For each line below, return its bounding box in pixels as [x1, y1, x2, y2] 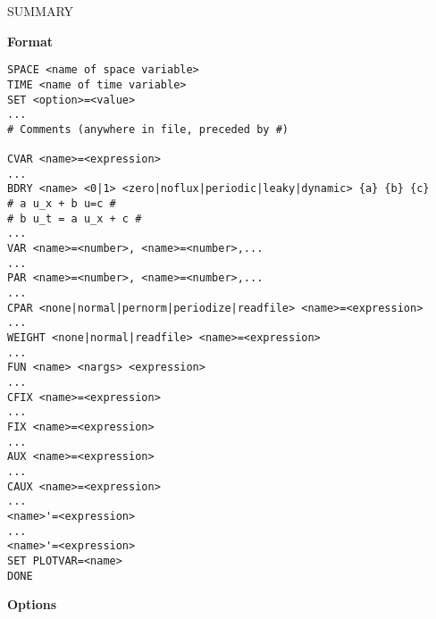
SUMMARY [7, 2, 74, 20]
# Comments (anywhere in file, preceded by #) [7, 122, 289, 136]
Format [7, 31, 53, 50]
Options [7, 595, 57, 614]
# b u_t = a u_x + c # [7, 212, 142, 225]
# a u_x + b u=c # [7, 197, 116, 211]
